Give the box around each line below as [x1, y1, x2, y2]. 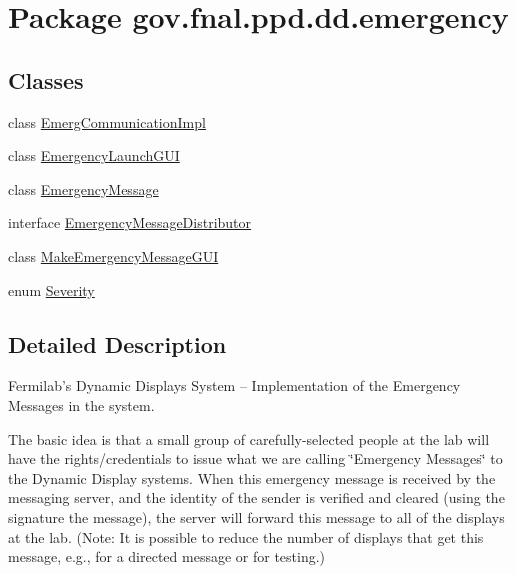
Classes [8, 64, 84, 95]
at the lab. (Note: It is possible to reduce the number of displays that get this [8, 526, 484, 547]
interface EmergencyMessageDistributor [8, 212, 252, 233]
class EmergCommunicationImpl [8, 111, 206, 132]
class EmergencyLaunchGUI [8, 145, 180, 166]
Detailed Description [8, 328, 227, 359]
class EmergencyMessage [8, 178, 159, 199]
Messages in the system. [8, 394, 155, 415]
